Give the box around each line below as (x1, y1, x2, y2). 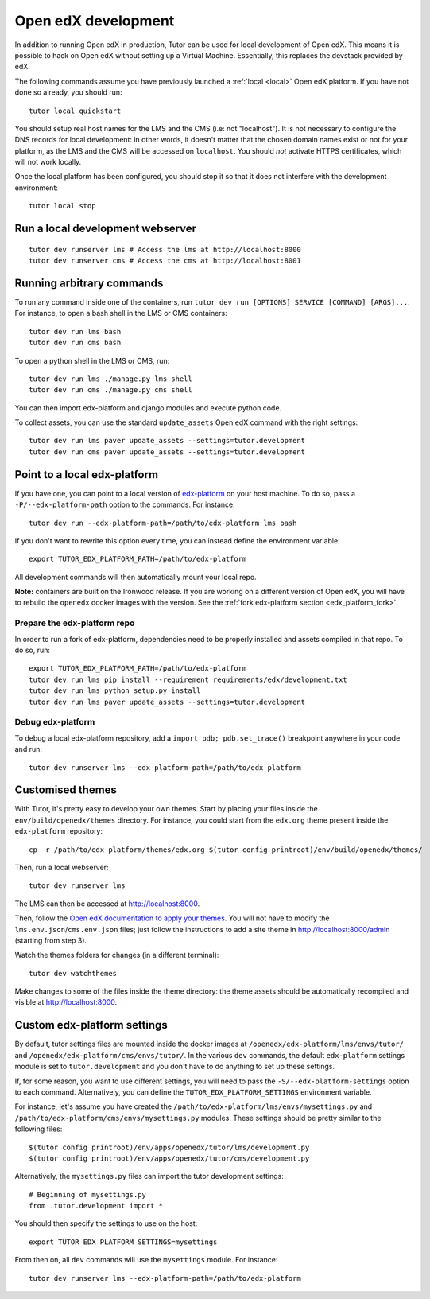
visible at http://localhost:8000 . (14, 998, 118, 1007)
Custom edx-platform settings (14, 1018, 169, 1032)
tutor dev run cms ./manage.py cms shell (29, 386, 192, 395)
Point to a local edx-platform (14, 468, 159, 481)
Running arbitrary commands (14, 276, 164, 290)
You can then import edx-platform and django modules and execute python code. (14, 403, 282, 413)
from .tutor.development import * (29, 1201, 163, 1211)
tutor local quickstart (29, 106, 122, 115)
